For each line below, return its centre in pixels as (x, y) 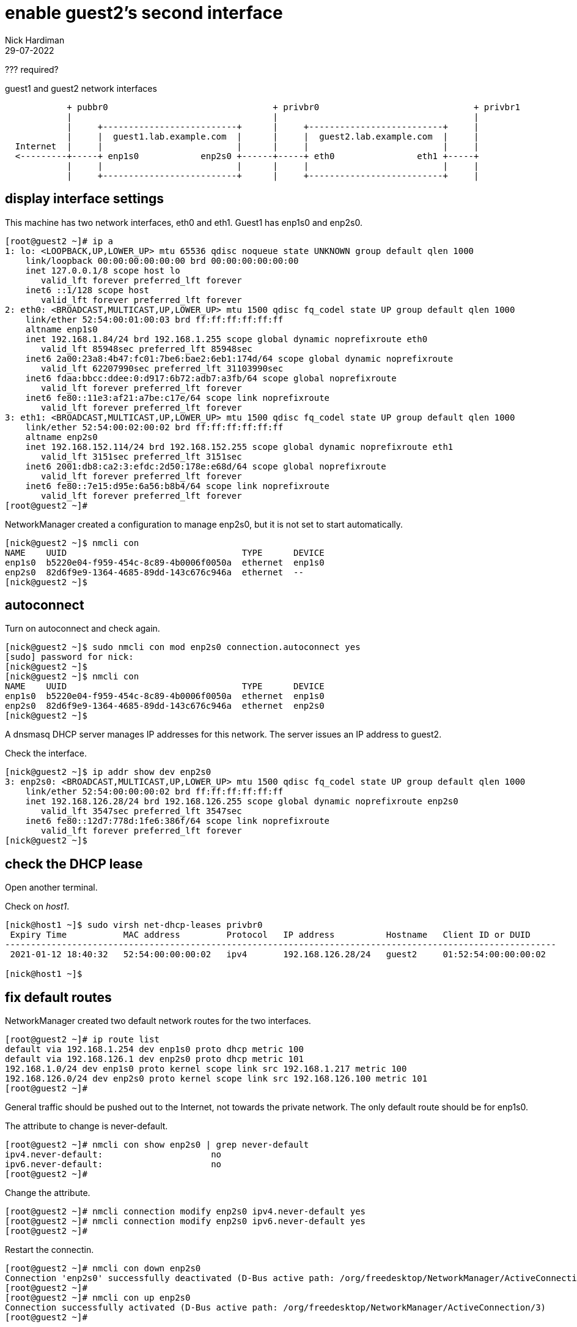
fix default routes (58, 997)
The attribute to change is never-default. (86, 1126)
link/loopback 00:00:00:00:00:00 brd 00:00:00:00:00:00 (162, 260)
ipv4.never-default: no (113, 1155)
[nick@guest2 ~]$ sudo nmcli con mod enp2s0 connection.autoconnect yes (183, 647)
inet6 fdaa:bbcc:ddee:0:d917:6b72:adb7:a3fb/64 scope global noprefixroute (211, 378)
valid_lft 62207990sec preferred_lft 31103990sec (162, 368)
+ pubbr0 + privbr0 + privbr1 (293, 107)
